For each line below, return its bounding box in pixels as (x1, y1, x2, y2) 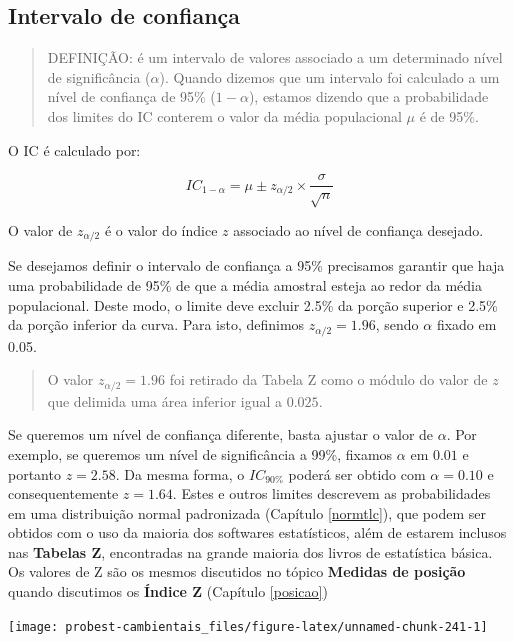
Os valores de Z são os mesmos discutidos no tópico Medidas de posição (8, 561, 466, 582)
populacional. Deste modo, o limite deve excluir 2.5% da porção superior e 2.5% (8, 294, 498, 315)
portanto (8, 463, 61, 484)
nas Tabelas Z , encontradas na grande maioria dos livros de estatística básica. (8, 541, 493, 562)
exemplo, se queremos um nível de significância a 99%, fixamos (8, 443, 393, 464)
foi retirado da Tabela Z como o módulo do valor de (169, 369, 488, 390)
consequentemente (8, 483, 119, 504)
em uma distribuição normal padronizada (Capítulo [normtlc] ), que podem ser (8, 502, 486, 523)
